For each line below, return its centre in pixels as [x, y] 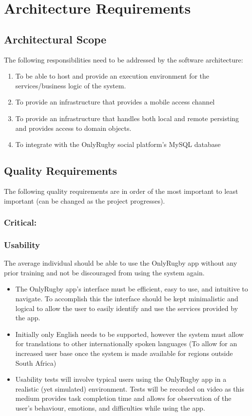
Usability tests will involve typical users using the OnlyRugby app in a [121, 379]
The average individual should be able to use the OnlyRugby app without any [121, 263]
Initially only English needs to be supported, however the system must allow [129, 334]
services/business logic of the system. [71, 85]
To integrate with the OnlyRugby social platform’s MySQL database [118, 144]
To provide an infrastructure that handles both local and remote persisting [127, 118]
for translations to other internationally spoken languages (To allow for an [126, 343]
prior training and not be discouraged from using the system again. [104, 272]
